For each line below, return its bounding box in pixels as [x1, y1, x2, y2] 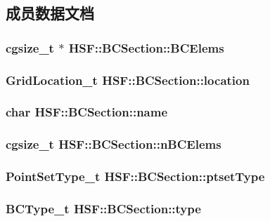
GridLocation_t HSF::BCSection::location [6, 71, 250, 88]
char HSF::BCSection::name [6, 103, 168, 121]
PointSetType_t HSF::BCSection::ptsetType [6, 168, 265, 185]
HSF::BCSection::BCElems [68, 39, 224, 56]
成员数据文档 [6, 2, 94, 24]
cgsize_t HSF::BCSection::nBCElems [6, 135, 221, 153]
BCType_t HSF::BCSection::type [6, 199, 201, 217]
